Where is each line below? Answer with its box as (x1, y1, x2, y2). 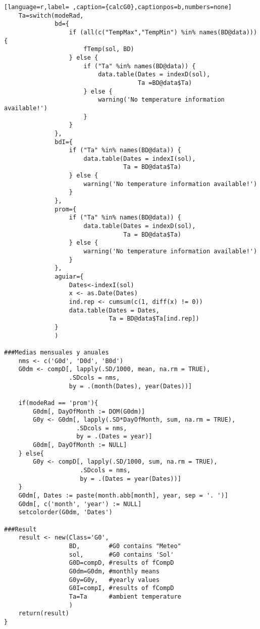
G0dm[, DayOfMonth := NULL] (33, 441, 127, 449)
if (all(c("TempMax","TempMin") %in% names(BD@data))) (69, 28, 257, 36)
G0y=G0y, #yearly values (69, 576, 160, 583)
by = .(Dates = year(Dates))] (80, 475, 181, 482)
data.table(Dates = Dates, (69, 306, 160, 314)
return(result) (18, 610, 69, 617)
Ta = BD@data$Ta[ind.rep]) (109, 315, 199, 323)
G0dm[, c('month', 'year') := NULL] (18, 500, 142, 508)
